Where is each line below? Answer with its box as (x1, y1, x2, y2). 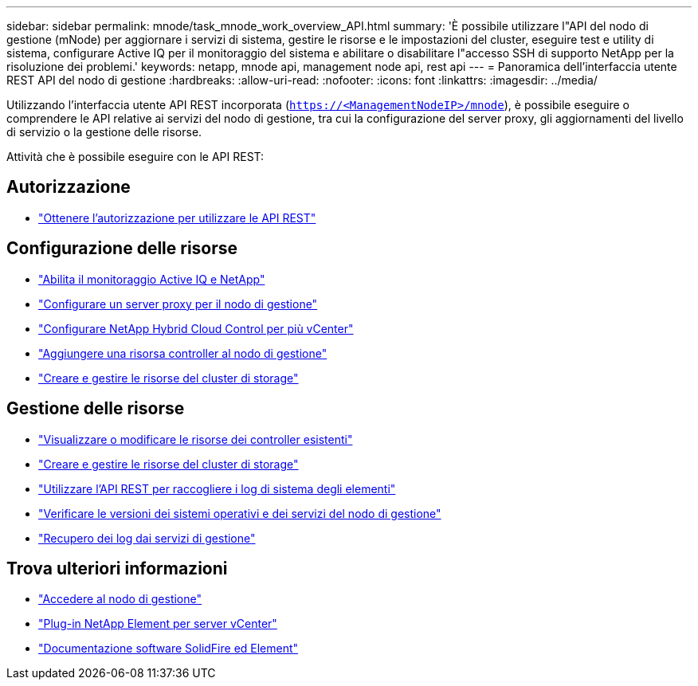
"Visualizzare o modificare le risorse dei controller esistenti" (38, 432, 353, 446)
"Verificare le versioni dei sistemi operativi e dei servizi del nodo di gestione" (38, 506, 441, 520)
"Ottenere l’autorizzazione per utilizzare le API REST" (38, 210, 316, 225)
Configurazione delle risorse (6, 238, 238, 259)
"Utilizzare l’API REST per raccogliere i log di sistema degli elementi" (38, 481, 396, 496)
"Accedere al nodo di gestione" (38, 592, 202, 606)
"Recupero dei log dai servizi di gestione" (38, 531, 256, 545)
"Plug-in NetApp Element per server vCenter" (38, 617, 277, 631)
